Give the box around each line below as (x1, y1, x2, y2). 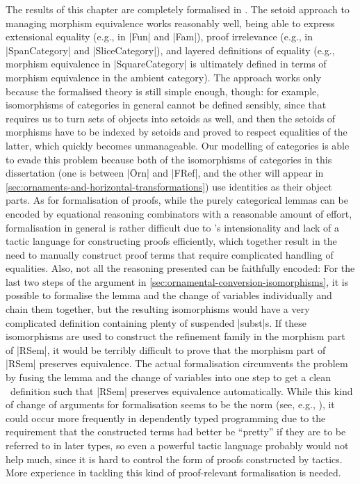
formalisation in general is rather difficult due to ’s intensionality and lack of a (6, 220, 339, 234)
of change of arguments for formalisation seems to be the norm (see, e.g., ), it (6, 397, 335, 412)
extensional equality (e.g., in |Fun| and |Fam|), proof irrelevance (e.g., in (6, 29, 313, 44)
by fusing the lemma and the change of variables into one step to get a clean (6, 370, 332, 385)
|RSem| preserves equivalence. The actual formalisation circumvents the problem (6, 356, 348, 371)
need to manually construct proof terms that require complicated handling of (6, 247, 334, 261)
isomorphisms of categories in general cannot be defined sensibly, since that (6, 97, 327, 112)
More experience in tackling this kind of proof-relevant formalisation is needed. (6, 465, 341, 480)
